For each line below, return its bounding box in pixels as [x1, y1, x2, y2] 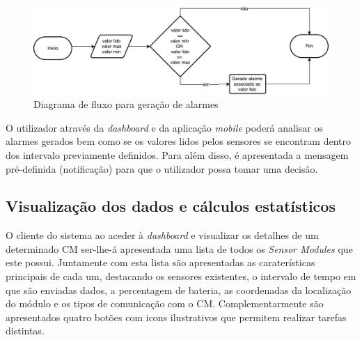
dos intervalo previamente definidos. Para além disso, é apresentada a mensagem [6, 147, 349, 162]
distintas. [6, 323, 45, 338]
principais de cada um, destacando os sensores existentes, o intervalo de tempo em [6, 269, 356, 284]
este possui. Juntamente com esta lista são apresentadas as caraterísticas [6, 255, 315, 270]
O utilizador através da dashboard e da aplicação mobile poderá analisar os [6, 120, 324, 134]
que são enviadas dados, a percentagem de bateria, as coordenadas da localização [6, 282, 352, 297]
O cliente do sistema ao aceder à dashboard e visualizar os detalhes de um [6, 228, 319, 242]
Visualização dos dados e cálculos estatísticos [6, 195, 336, 217]
